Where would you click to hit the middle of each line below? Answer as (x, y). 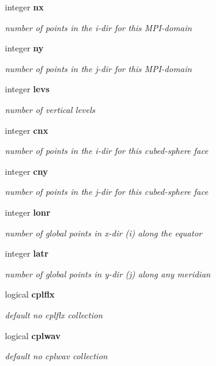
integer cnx (27, 130)
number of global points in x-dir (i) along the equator (104, 232)
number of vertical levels (50, 109)
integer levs (27, 89)
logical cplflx (30, 294)
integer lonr (28, 212)
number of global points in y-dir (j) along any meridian (108, 273)
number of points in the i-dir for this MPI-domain (99, 27)
